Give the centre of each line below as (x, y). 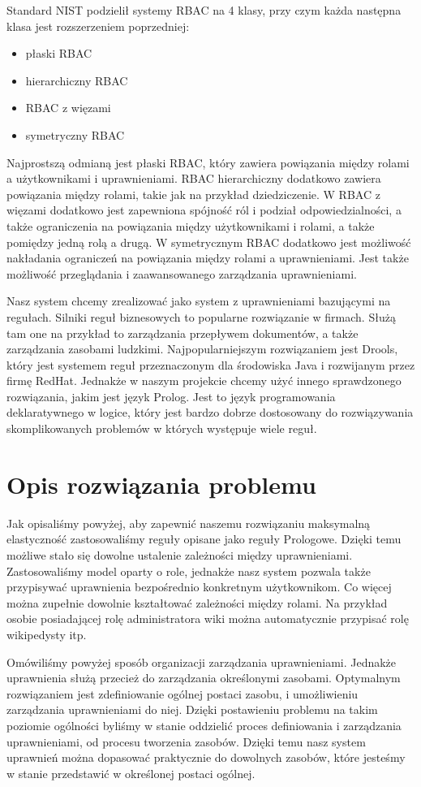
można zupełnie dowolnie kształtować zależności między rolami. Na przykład (197, 602)
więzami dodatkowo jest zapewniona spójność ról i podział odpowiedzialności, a (204, 210)
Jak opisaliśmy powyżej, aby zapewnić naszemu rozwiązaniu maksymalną (189, 523)
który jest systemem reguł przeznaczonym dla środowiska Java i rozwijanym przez (211, 364)
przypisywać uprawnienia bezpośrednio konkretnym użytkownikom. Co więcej (199, 587)
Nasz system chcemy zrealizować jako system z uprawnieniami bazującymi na (199, 301)
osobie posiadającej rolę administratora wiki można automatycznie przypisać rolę (208, 618)
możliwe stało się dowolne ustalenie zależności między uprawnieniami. (180, 554)
